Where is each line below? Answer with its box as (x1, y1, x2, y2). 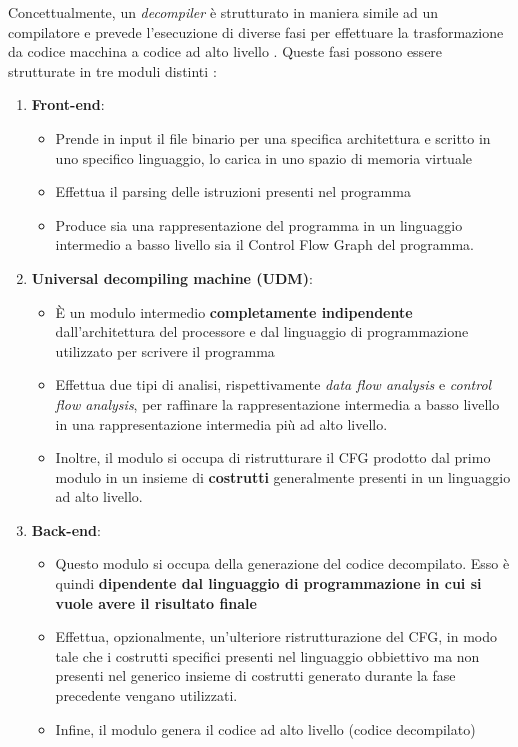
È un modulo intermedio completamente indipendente (55, 301, 413, 322)
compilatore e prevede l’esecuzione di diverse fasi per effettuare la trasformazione (8, 21, 504, 42)
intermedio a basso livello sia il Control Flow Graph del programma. (55, 234, 474, 255)
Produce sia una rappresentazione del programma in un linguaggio (55, 214, 463, 235)
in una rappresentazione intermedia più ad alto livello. (55, 413, 388, 434)
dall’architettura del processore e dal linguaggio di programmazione (55, 321, 469, 342)
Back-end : (31, 519, 101, 540)
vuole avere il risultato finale (55, 592, 257, 613)
